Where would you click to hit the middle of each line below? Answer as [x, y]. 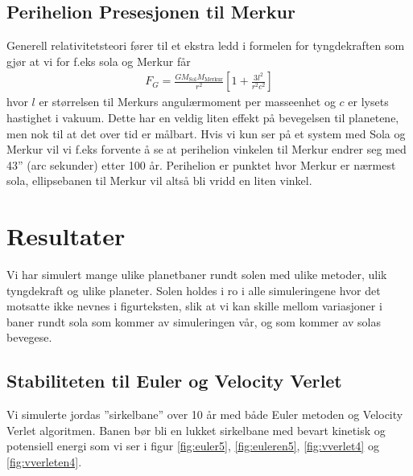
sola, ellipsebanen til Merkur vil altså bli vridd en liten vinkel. [159, 181]
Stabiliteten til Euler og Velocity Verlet [174, 381]
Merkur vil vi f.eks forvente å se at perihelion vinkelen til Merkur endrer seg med [206, 149]
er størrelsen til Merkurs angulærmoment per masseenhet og [187, 102]
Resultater [66, 236]
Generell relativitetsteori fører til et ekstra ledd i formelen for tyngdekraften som [206, 45]
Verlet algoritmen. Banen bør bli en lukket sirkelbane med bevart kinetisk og [196, 430]
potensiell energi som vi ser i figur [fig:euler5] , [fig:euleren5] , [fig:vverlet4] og [193, 446]
